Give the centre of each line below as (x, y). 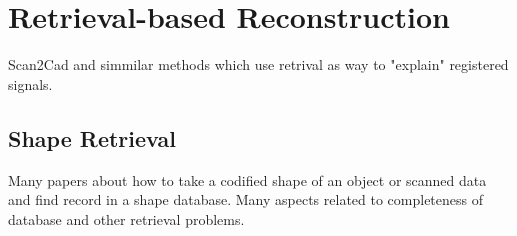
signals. (30, 83)
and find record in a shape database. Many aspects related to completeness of (246, 199)
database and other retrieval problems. (126, 218)
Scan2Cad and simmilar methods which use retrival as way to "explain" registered (258, 64)
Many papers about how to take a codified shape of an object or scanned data (247, 179)
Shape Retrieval (92, 137)
